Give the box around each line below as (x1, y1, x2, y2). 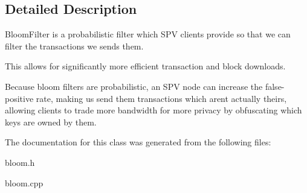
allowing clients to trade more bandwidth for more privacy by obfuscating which (5, 104, 302, 116)
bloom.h (5, 156, 35, 168)
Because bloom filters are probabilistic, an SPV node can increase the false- (5, 80, 285, 92)
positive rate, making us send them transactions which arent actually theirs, (5, 92, 287, 104)
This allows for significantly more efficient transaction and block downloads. (5, 60, 286, 72)
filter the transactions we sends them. (5, 39, 144, 52)
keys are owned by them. (5, 115, 97, 128)
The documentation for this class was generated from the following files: (5, 136, 271, 148)
